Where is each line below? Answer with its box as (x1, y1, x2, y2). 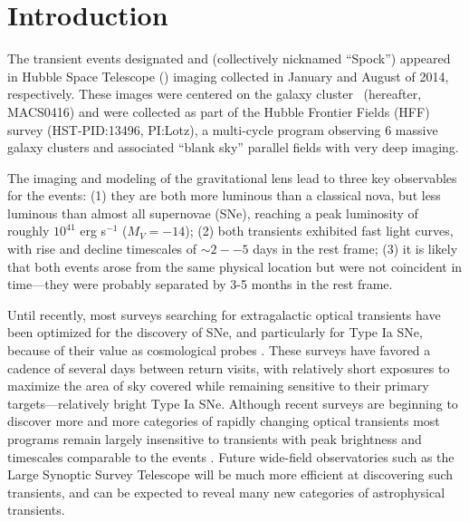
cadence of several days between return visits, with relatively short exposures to (7, 358, 450, 377)
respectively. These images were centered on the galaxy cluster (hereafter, (7, 84, 422, 103)
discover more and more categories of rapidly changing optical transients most (7, 411, 440, 430)
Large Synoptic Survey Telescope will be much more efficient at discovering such (7, 465, 454, 484)
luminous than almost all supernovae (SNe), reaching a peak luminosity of (7, 203, 418, 222)
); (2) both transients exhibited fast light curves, (185, 221, 454, 240)
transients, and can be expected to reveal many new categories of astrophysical (7, 482, 445, 501)
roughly (7, 221, 50, 240)
